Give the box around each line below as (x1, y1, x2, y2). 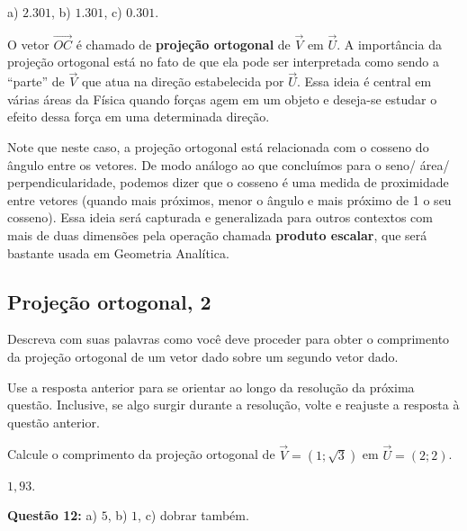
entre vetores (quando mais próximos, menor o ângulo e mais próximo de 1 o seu (7, 190, 452, 209)
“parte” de (7, 72, 65, 91)
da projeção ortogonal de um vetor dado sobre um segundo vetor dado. (7, 346, 399, 365)
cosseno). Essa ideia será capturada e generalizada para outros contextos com (7, 208, 433, 227)
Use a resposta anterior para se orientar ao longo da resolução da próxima (7, 377, 415, 396)
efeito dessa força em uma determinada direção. (7, 107, 270, 126)
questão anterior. (7, 412, 100, 431)
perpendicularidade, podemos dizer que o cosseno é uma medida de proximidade (7, 173, 449, 192)
